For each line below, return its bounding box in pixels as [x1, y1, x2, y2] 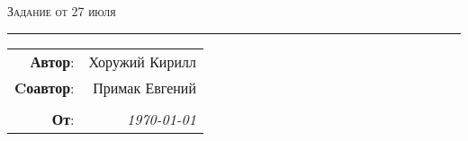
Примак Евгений [93, 76, 196, 98]
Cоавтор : [14, 76, 75, 98]
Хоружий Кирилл [88, 50, 196, 72]
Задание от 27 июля [7, 2, 116, 20]
